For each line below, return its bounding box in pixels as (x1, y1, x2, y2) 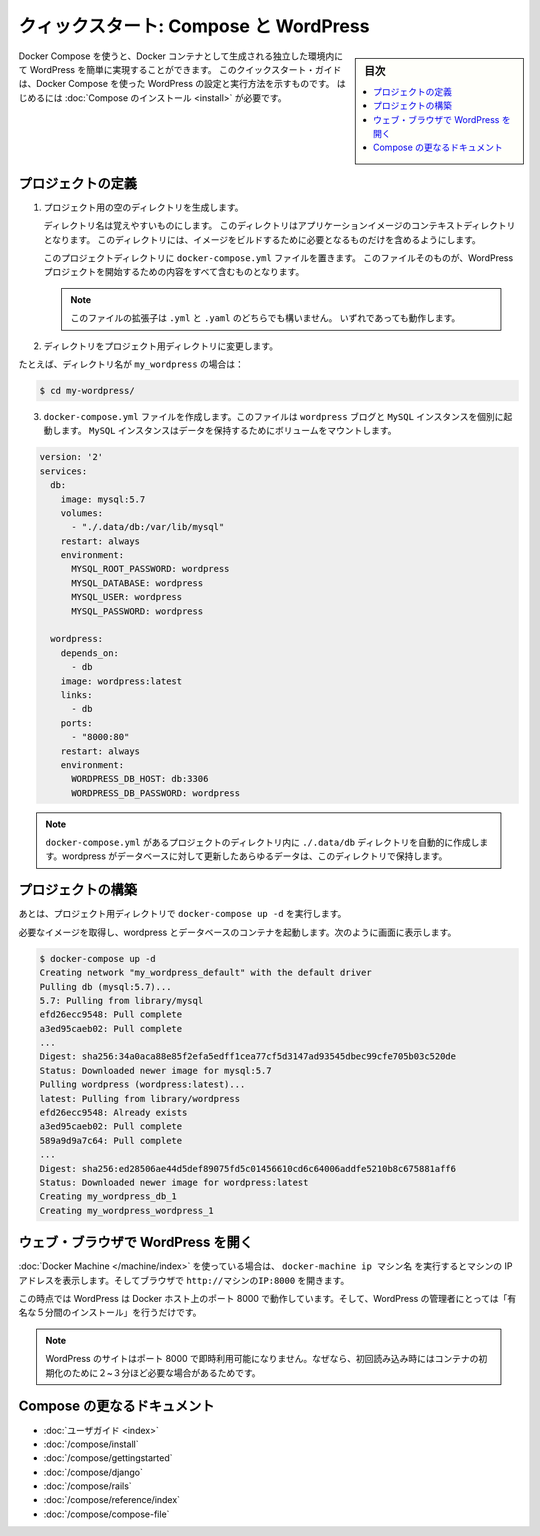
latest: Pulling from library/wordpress (39, 1093, 240, 1104)
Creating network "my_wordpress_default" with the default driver (39, 967, 372, 979)
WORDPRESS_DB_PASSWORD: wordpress (71, 787, 240, 799)
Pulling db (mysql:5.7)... (39, 981, 172, 992)
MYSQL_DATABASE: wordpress (71, 577, 204, 589)
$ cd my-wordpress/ (39, 385, 135, 396)
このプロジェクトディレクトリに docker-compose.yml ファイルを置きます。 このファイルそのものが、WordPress (43, 252, 514, 264)
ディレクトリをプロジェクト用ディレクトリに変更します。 (43, 340, 279, 352)
